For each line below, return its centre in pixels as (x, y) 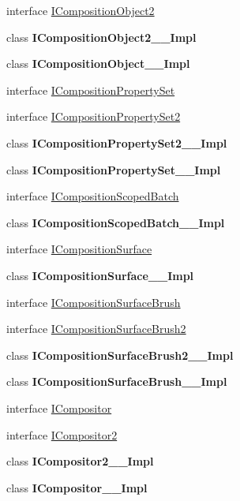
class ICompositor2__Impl (80, 461)
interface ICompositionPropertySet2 (94, 116)
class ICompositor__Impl (77, 487)
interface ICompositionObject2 (81, 10)
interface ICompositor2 (62, 434)
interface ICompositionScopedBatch (93, 196)
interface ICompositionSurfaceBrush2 (96, 329)
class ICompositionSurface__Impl (100, 275)
